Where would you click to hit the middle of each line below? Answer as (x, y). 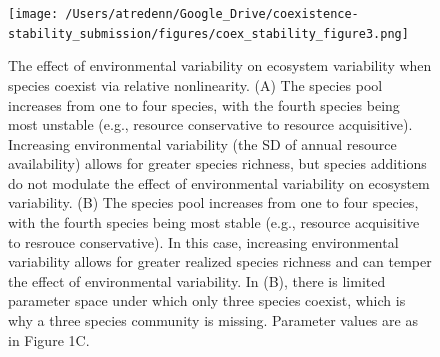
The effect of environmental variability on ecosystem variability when (220, 65)
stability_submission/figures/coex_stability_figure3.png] (208, 33)
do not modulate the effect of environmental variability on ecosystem (219, 182)
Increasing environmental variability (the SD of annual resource (202, 143)
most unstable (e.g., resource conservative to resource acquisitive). (210, 124)
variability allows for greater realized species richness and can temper (220, 261)
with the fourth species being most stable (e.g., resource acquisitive (214, 222)
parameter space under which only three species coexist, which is (207, 300)
